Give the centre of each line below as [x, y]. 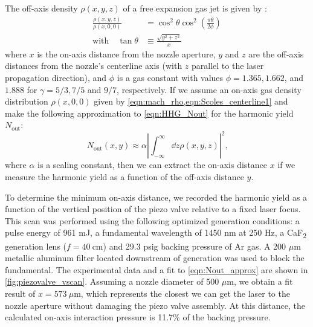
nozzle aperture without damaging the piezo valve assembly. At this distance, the [155, 305]
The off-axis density [41, 8]
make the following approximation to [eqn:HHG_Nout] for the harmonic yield [149, 113]
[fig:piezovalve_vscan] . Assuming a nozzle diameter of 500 [112, 281]
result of [20, 293]
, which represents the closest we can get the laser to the [185, 293]
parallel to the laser [228, 66]
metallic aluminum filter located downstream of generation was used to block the [155, 258]
